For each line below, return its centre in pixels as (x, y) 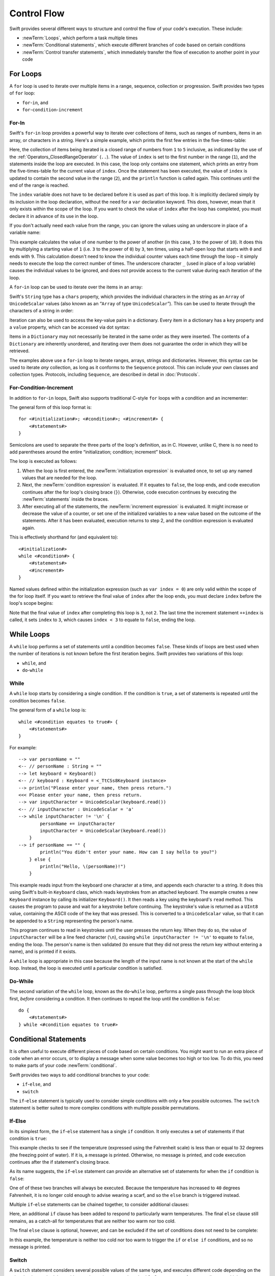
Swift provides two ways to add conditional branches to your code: (80, 1075)
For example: (23, 747)
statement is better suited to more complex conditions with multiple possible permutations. (105, 1108)
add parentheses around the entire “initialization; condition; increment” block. (91, 452)
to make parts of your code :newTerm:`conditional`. (63, 1065)
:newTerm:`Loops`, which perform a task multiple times (80, 38)
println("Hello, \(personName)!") (83, 866)
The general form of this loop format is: (50, 407)
